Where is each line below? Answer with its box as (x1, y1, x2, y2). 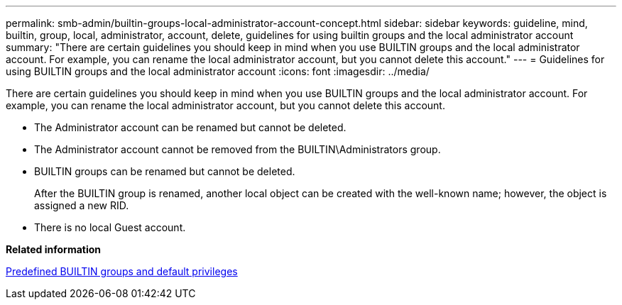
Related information (6, 243, 102, 255)
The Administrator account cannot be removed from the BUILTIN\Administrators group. (34, 143, 441, 155)
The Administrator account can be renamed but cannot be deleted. (34, 121, 347, 133)
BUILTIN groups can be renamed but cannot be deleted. (34, 165, 295, 177)
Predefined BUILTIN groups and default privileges (6, 265, 238, 277)
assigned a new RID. (34, 199, 129, 211)
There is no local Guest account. (34, 221, 186, 233)
